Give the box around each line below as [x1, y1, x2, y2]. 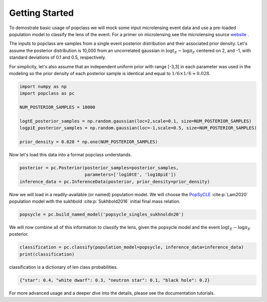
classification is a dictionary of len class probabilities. [9, 264, 118, 270]
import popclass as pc [19, 90, 75, 96]
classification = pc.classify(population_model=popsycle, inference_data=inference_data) [19, 245, 244, 250]
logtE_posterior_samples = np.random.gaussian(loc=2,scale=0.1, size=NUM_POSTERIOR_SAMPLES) [19, 118, 252, 124]
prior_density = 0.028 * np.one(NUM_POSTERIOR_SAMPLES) [19, 139, 158, 144]
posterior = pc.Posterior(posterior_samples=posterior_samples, [19, 165, 179, 171]
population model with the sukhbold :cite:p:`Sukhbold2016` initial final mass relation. [9, 198, 180, 205]
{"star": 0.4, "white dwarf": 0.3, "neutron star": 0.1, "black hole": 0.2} [19, 277, 210, 283]
